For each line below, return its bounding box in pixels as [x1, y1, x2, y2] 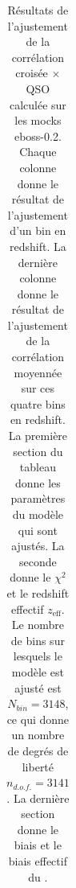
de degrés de [7, 742, 69, 758]
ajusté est [14, 679, 62, 696]
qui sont [18, 521, 58, 538]
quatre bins [10, 395, 66, 412]
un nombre [11, 726, 65, 743]
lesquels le [13, 647, 62, 664]
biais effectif [8, 853, 67, 869]
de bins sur [10, 631, 65, 648]
